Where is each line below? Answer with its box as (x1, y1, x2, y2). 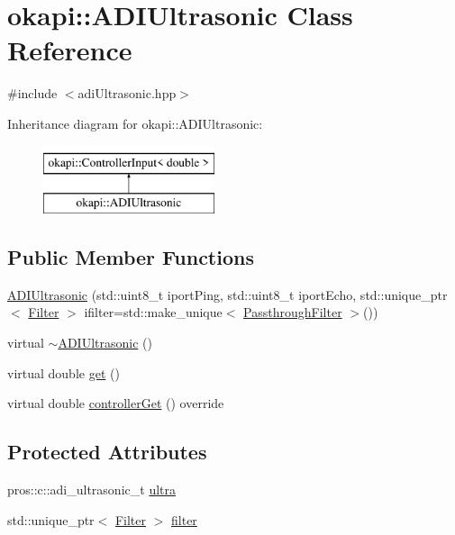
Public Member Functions (7, 243, 254, 271)
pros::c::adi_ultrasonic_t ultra (7, 480, 176, 499)
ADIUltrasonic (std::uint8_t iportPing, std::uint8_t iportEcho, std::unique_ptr (7, 285, 448, 304)
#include (7, 84, 58, 103)
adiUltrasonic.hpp (77, 84, 177, 103)
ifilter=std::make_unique (84, 303, 223, 322)
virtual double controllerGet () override (7, 394, 224, 413)
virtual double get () (7, 363, 120, 382)
